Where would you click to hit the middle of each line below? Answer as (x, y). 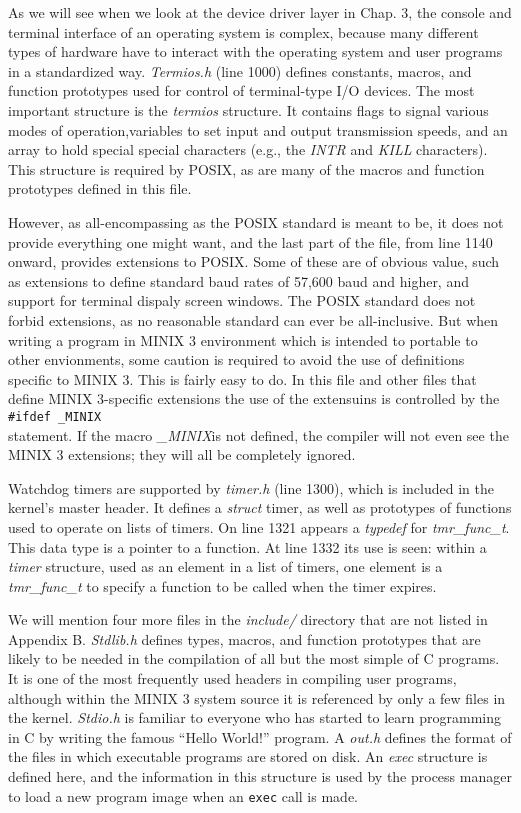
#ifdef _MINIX (55, 416)
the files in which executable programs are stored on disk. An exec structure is (248, 756)
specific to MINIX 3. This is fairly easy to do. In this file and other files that (242, 378)
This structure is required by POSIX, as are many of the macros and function (246, 168)
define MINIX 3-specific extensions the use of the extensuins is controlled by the (254, 398)
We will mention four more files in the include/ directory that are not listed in (248, 619)
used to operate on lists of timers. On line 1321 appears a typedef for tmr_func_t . (259, 526)
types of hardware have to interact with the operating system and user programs (255, 51)
